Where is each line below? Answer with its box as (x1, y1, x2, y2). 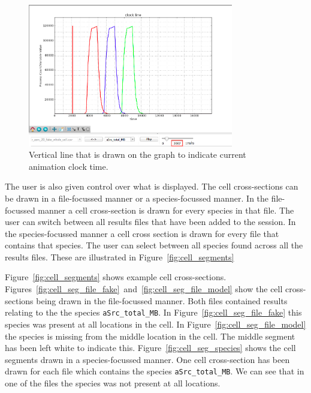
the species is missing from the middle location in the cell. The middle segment (5, 329, 295, 342)
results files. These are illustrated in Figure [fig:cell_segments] (5, 250, 234, 263)
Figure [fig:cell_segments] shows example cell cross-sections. (5, 271, 227, 283)
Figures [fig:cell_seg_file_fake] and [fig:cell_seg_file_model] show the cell (5, 283, 283, 295)
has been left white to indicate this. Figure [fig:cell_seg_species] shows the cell (5, 341, 296, 354)
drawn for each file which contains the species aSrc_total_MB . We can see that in (5, 365, 304, 377)
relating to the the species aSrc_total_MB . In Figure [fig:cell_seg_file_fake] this (5, 306, 302, 319)
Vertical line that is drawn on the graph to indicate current (29, 148, 246, 161)
